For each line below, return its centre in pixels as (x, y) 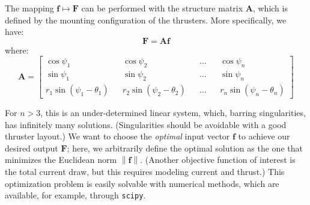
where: (17, 50)
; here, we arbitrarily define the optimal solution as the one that (185, 148)
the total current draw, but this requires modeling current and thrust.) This (145, 172)
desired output (32, 148)
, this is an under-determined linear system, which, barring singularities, (173, 113)
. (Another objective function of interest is (218, 160)
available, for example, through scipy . (75, 195)
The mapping (29, 8)
